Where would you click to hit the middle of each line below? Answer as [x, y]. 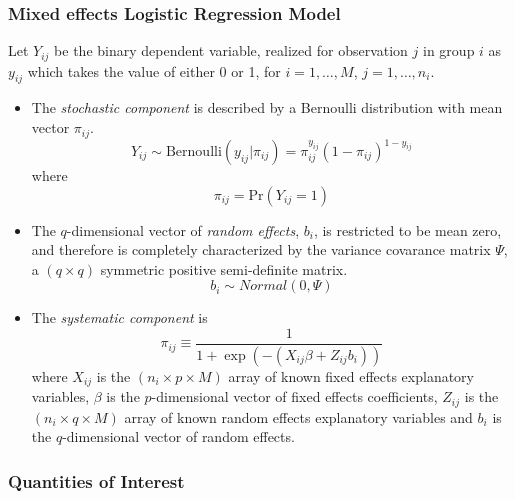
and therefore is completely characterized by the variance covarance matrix [261, 249]
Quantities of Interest [96, 480]
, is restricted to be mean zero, [407, 229]
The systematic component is [119, 317]
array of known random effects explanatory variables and [298, 416]
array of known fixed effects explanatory [351, 375]
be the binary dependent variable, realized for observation [231, 50]
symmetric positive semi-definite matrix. [224, 268]
